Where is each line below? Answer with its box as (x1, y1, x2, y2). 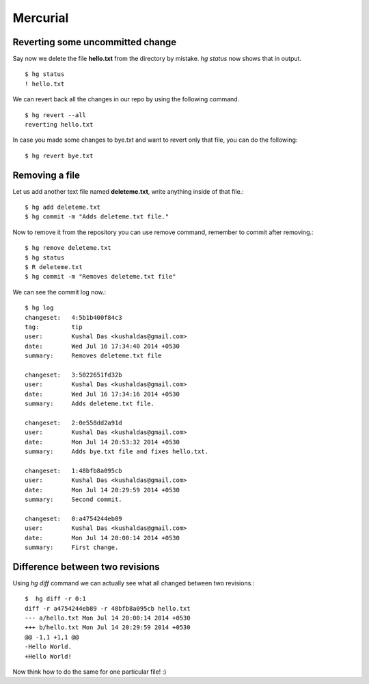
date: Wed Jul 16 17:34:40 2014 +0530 (25, 342, 180, 350)
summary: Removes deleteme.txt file (25, 352, 162, 359)
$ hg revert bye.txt (25, 151, 94, 160)
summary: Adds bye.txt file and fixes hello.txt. (25, 448, 208, 455)
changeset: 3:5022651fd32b (25, 370, 122, 379)
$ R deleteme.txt (25, 264, 83, 271)
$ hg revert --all (25, 111, 87, 119)
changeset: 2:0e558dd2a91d (25, 418, 122, 427)
